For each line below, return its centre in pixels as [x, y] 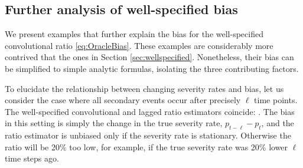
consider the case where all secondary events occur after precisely [123, 100]
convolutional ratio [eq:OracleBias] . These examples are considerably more [139, 45]
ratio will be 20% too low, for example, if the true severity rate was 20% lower [146, 146]
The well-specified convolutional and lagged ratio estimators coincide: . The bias [150, 111]
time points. [276, 100]
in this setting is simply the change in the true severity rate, [114, 123]
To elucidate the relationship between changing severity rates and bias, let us [144, 88]
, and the [278, 123]
